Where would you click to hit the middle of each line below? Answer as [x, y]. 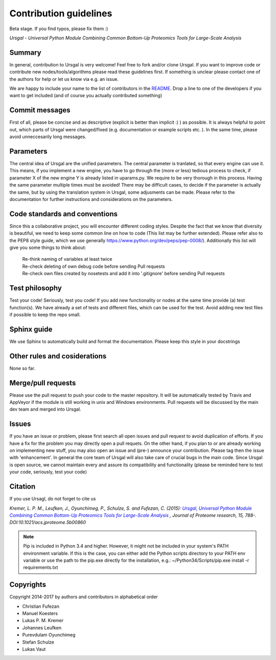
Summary [25, 52]
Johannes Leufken [42, 628]
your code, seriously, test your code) [48, 472]
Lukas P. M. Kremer [43, 621]
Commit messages [40, 110]
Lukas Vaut [34, 649]
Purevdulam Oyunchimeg [49, 635]
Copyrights [28, 585]
